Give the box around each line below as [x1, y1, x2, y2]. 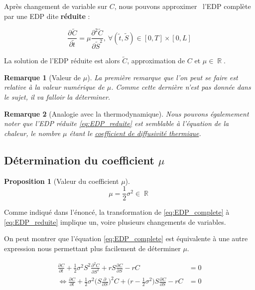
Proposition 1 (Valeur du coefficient [4, 175, 119, 186]
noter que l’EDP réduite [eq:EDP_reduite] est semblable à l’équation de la [4, 118, 229, 129]
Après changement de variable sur [4, 1, 108, 11]
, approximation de [127, 55, 185, 66]
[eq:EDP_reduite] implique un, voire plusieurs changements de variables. [4, 216, 226, 227]
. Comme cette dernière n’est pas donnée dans [111, 82, 251, 92]
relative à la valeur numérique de [4, 82, 105, 92]
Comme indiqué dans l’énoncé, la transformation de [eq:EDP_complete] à [4, 207, 230, 217]
